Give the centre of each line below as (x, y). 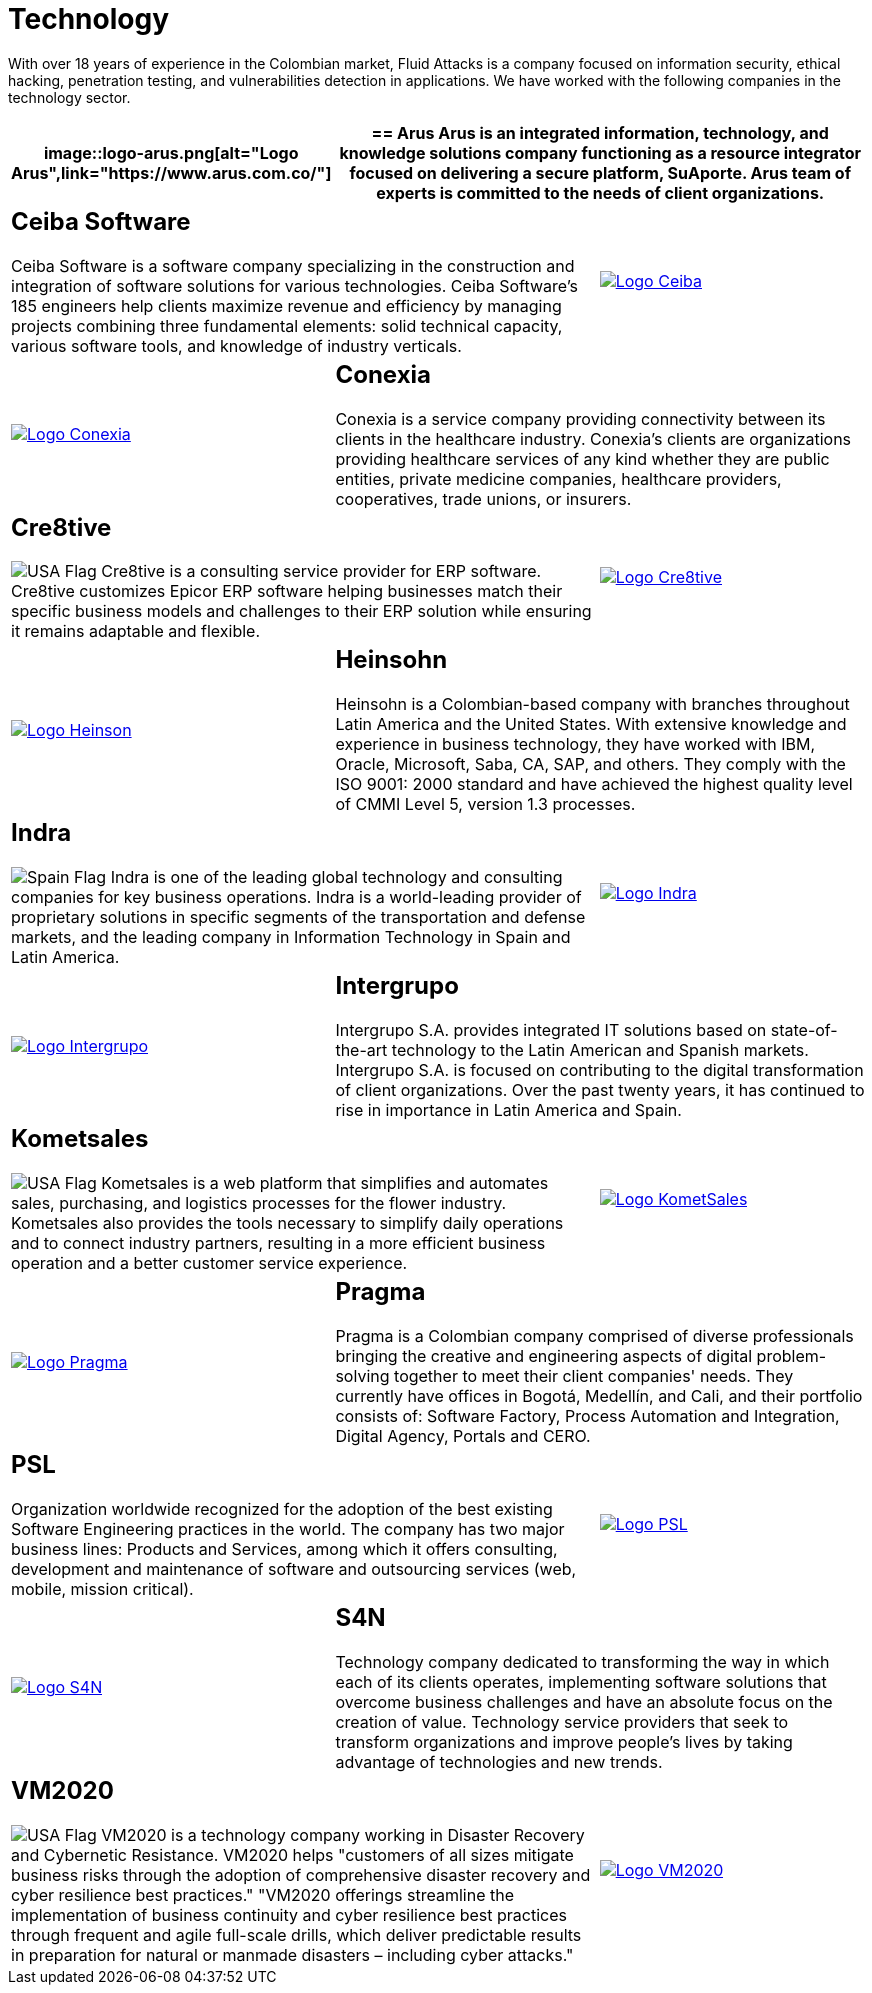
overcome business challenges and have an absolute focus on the (584, 1701)
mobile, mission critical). (102, 1588)
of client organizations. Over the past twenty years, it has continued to (600, 1090)
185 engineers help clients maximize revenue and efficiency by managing (286, 305)
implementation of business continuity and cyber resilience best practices (289, 1914)
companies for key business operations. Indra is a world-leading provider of (296, 897)
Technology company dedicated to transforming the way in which (582, 1661)
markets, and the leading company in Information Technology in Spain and (291, 937)
